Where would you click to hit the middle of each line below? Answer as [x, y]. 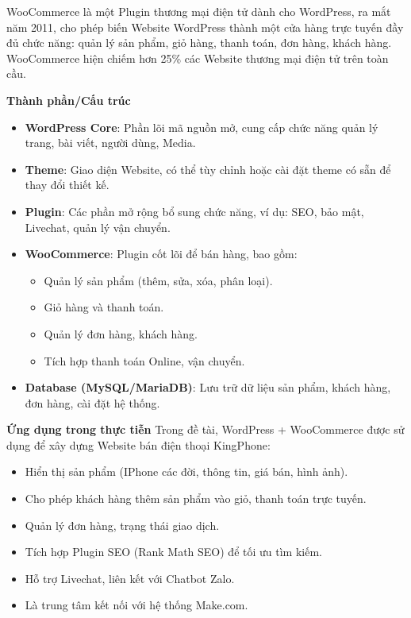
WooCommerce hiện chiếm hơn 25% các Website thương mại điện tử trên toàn [198, 58]
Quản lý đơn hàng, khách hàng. [121, 333]
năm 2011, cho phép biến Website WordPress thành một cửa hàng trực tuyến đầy [205, 27]
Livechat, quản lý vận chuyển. [98, 227]
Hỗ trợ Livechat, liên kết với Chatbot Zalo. [130, 578]
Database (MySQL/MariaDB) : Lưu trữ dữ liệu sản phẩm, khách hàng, [208, 387]
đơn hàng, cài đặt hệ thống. [92, 402]
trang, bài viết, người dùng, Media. [110, 143]
